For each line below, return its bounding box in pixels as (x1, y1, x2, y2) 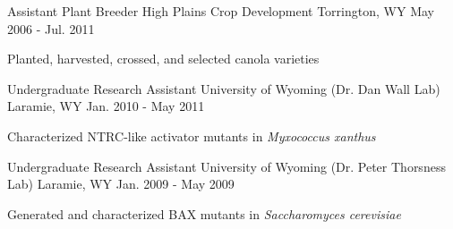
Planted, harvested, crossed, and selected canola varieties (7, 49, 320, 68)
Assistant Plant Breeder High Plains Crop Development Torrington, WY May (7, 2, 434, 20)
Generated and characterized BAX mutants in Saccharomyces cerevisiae (7, 204, 401, 223)
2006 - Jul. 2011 (7, 19, 95, 38)
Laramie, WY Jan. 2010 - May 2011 (7, 97, 205, 115)
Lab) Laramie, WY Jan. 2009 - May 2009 (7, 174, 235, 193)
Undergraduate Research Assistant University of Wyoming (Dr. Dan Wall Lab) (7, 79, 440, 98)
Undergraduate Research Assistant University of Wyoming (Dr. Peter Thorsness (7, 157, 446, 175)
